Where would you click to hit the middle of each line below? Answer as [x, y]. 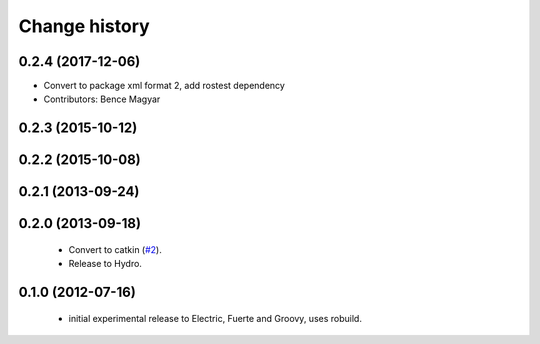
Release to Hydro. [105, 264]
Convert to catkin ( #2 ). [115, 249]
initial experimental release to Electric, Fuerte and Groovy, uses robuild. [215, 318]
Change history [84, 26]
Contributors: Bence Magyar [102, 99]
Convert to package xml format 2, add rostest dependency [164, 86]
